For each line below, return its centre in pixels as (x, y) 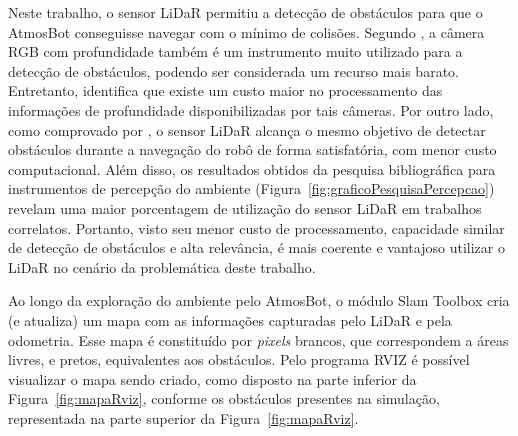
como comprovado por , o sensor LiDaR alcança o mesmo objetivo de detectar (247, 129)
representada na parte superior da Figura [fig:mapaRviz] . (183, 417)
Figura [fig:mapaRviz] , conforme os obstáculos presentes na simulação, (224, 398)
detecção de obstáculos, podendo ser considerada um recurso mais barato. (233, 70)
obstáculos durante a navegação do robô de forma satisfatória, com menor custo (252, 149)
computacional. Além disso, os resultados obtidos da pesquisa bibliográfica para (252, 168)
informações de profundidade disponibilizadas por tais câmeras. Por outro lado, (251, 109)
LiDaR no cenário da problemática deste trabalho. (162, 266)
